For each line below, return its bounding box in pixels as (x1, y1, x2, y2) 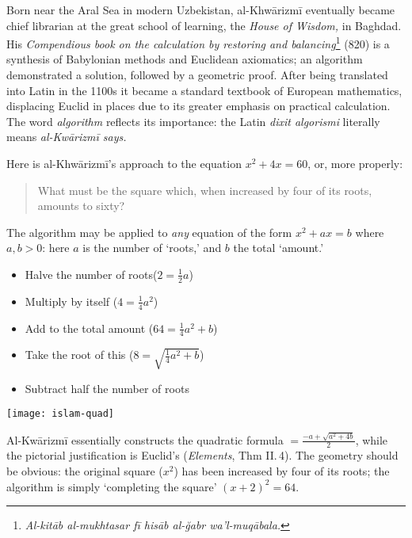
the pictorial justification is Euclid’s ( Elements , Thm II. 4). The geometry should (6, 447, 399, 464)
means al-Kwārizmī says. (6, 128, 127, 145)
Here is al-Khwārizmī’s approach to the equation (6, 155, 242, 171)
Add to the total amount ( (25, 319, 154, 336)
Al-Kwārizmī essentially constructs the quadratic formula (6, 431, 284, 448)
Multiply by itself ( (25, 292, 118, 309)
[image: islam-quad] (6, 408, 115, 420)
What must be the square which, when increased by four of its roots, (37, 181, 372, 198)
